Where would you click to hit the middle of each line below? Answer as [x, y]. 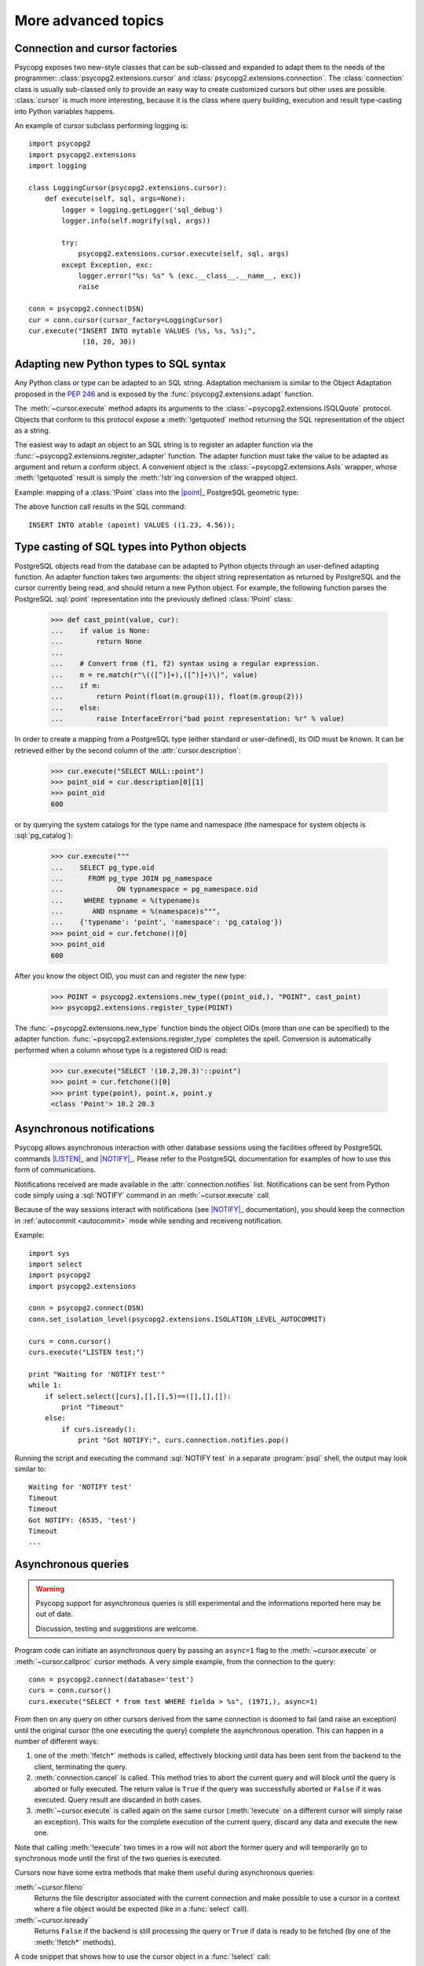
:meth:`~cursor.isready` [52, 1920]
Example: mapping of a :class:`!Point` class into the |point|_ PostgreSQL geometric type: [157, 492]
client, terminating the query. [81, 1766]
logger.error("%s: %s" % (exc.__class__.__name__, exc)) [190, 276]
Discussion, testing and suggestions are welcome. [117, 1629]
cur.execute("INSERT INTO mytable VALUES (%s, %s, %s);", [143, 331]
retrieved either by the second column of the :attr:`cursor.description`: [128, 750]
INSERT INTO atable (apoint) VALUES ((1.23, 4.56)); [132, 525]
